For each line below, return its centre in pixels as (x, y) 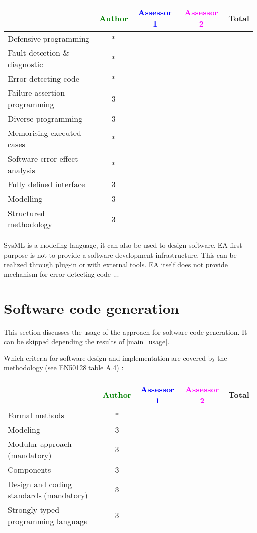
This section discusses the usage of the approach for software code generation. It (126, 332)
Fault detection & (39, 53)
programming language (48, 521)
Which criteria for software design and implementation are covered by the (116, 358)
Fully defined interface (46, 184)
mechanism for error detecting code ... (62, 274)
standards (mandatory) (48, 495)
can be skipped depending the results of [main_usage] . (87, 341)
